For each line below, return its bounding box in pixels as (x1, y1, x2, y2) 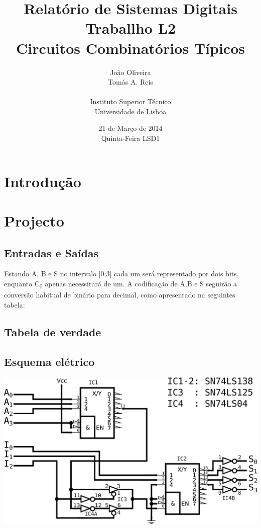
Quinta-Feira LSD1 (101, 133, 160, 143)
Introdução (4, 171, 81, 191)
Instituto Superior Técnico (90, 96, 171, 107)
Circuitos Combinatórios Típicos (16, 37, 245, 58)
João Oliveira (110, 66, 151, 77)
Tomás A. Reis (108, 77, 153, 87)
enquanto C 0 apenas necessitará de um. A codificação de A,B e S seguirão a (4, 278, 237, 290)
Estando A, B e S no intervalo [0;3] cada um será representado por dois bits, (4, 268, 239, 279)
